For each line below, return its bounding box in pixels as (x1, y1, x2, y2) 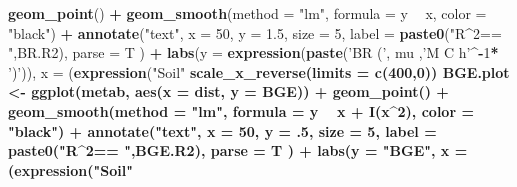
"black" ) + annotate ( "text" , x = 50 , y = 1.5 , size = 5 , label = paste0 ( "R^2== (8, 22, 502, 43)
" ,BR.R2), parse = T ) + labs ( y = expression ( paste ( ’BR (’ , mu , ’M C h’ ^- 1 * (8, 42, 499, 63)
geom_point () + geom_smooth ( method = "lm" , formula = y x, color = (8, 3, 487, 23)
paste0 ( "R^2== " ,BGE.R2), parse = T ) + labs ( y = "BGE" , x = (8, 140, 468, 161)
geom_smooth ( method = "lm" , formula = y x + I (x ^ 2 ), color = (8, 100, 474, 121)
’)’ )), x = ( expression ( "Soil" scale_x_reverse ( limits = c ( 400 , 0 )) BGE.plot (8, 61, 510, 82)
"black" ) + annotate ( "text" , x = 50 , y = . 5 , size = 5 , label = (8, 120, 437, 141)
